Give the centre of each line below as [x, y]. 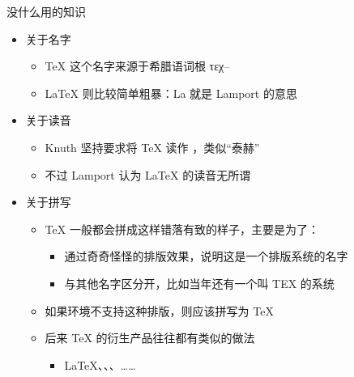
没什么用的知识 [46, 11]
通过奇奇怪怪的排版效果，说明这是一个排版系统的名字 [206, 256]
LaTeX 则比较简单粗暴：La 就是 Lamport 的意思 [171, 93]
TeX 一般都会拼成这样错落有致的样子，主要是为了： [182, 229]
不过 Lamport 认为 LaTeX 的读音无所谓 [148, 174]
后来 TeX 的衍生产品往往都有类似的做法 [150, 338]
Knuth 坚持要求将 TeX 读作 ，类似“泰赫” [152, 147]
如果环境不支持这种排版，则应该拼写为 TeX [159, 310]
